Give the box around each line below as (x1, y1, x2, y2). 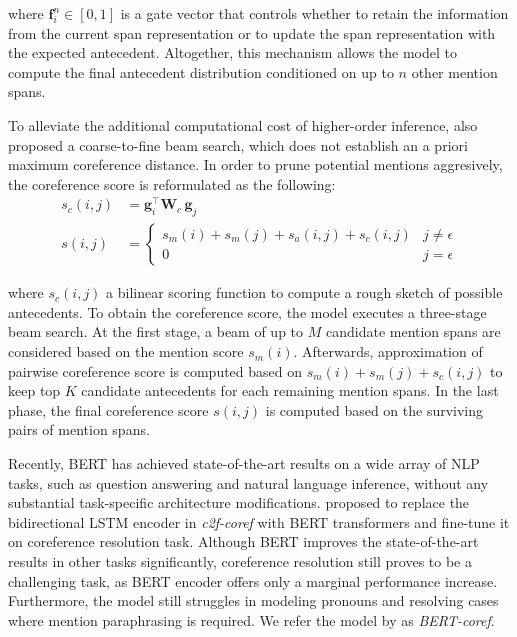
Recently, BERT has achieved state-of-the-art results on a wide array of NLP (8, 453, 480, 474)
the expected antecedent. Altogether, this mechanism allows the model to (8, 42, 457, 63)
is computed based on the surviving (265, 399, 484, 420)
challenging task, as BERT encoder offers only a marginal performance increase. (8, 570, 498, 591)
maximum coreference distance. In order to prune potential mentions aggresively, (8, 154, 503, 175)
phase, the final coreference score (8, 399, 209, 420)
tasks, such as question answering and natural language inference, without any (8, 472, 489, 493)
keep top (8, 380, 61, 401)
